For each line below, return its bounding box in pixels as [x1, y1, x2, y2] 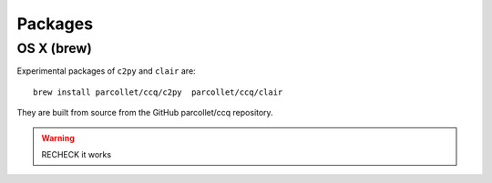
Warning [41, 132, 75, 143]
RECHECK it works [41, 148, 112, 159]
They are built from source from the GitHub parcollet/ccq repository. [16, 107, 273, 118]
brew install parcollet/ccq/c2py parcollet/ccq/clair [33, 86, 283, 97]
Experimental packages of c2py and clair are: [16, 66, 196, 76]
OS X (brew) [16, 40, 93, 56]
